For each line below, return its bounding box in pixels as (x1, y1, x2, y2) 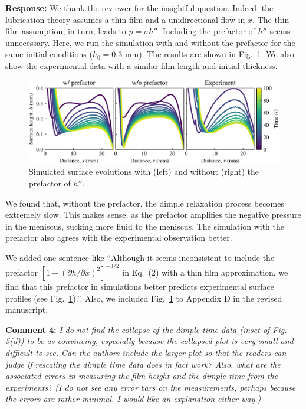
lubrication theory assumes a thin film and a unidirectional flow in (5, 13, 245, 25)
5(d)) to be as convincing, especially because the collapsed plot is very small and (5, 335, 294, 347)
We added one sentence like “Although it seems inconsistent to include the (5, 251, 275, 263)
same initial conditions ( (5, 48, 93, 60)
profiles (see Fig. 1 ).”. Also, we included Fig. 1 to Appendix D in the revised (5, 292, 282, 304)
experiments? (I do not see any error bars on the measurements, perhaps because (5, 381, 296, 393)
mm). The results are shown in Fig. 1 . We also (124, 48, 294, 60)
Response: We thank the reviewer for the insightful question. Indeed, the (5, 2, 274, 14)
